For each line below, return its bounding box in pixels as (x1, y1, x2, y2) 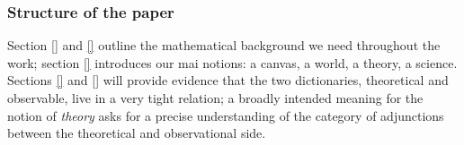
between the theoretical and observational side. (7, 124, 266, 142)
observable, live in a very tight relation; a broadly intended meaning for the (7, 89, 424, 107)
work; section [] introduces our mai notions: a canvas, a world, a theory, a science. (7, 53, 458, 72)
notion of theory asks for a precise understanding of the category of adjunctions (7, 106, 444, 124)
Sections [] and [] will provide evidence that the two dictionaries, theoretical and (7, 71, 449, 90)
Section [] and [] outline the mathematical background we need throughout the (7, 36, 441, 55)
